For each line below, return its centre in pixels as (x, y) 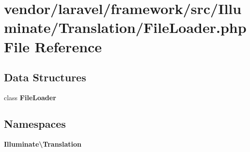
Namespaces (35, 123)
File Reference (53, 46)
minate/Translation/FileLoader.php (125, 27)
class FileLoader (30, 97)
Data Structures (45, 77)
